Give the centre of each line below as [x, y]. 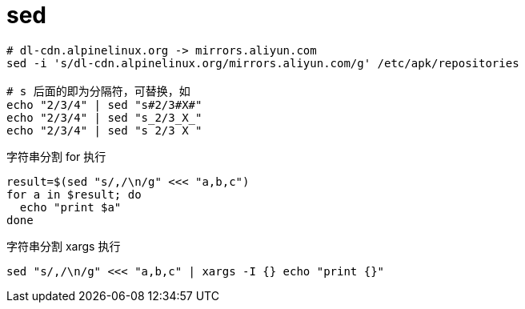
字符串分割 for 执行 [56, 156]
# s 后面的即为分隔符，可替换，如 [98, 91]
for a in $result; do [74, 194]
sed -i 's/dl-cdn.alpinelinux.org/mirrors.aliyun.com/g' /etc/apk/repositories [263, 63]
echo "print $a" [70, 207]
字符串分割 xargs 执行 [64, 246]
